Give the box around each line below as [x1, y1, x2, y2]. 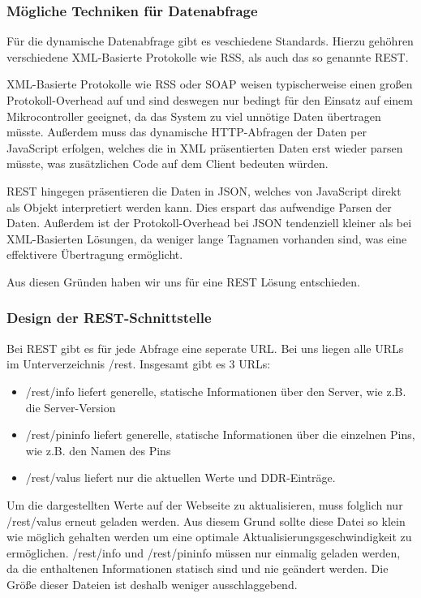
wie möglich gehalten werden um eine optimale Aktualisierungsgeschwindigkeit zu [6, 528, 412, 545]
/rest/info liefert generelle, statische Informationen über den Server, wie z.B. [25, 382, 406, 399]
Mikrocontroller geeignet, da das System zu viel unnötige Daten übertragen [6, 107, 381, 124]
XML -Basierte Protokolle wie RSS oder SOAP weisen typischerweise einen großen [6, 75, 413, 92]
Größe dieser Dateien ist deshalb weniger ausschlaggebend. [6, 575, 298, 592]
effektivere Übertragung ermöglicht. [6, 246, 183, 263]
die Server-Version [25, 398, 116, 415]
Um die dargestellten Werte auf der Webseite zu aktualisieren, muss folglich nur [6, 496, 403, 513]
